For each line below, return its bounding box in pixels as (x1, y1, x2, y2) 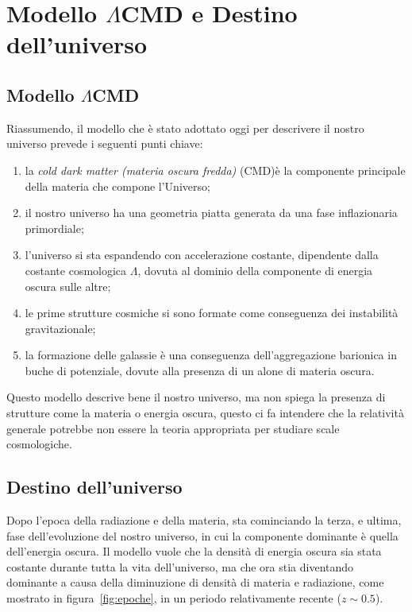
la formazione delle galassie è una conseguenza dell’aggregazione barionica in (25, 347, 397, 363)
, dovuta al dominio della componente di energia (137, 261, 373, 278)
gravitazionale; (25, 320, 96, 336)
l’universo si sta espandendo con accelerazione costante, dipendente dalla (25, 246, 379, 263)
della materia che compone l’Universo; (25, 177, 210, 194)
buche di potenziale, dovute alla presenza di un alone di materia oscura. (25, 362, 375, 378)
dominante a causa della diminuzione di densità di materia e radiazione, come (6, 574, 384, 591)
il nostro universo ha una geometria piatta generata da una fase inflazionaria (25, 204, 398, 221)
